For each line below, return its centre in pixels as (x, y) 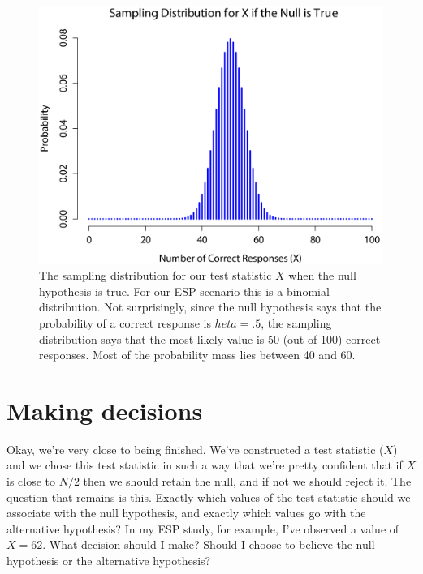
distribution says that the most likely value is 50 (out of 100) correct (210, 338)
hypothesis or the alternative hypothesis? (109, 561)
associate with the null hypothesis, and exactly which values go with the (186, 513)
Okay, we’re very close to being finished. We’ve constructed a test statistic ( (195, 449)
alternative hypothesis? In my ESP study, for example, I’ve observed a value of (203, 528)
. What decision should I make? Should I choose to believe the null (209, 544)
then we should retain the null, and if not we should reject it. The (247, 481)
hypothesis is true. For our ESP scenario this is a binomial (184, 291)
